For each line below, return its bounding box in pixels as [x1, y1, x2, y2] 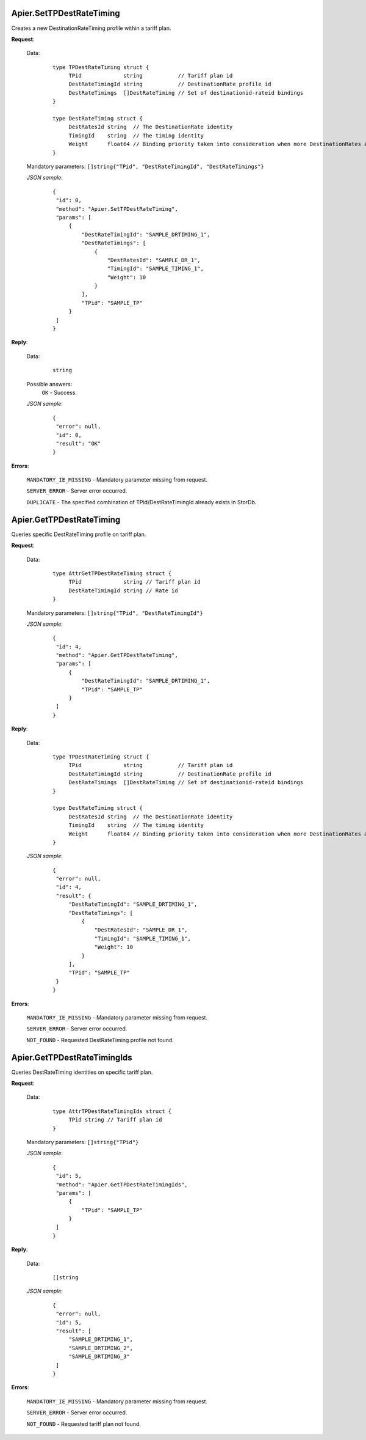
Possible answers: [26, 380, 73, 388]
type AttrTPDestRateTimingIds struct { [52, 1108, 172, 1115]
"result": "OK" [56, 440, 101, 447]
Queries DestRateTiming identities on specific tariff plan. [11, 1068, 153, 1076]
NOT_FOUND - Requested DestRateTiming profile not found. [26, 1036, 174, 1043]
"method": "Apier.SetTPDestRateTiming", [56, 205, 178, 212]
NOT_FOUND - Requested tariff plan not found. [26, 1420, 142, 1427]
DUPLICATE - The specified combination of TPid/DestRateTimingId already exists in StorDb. [26, 498, 257, 505]
